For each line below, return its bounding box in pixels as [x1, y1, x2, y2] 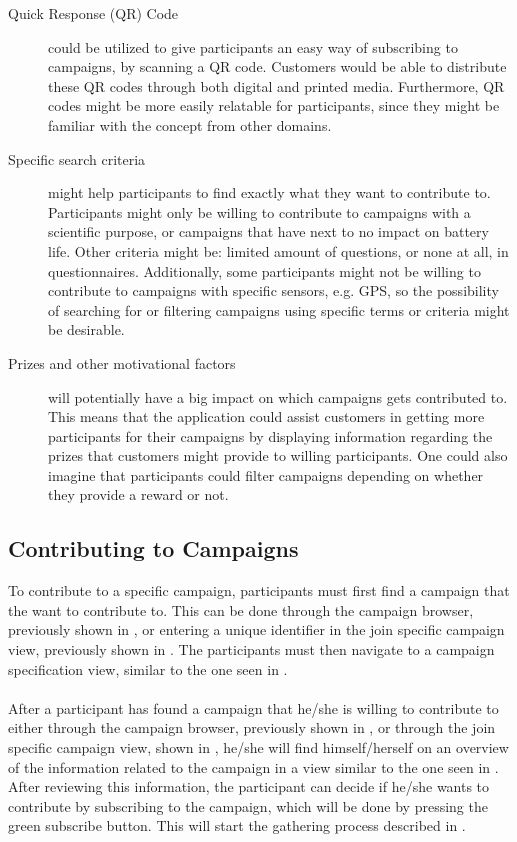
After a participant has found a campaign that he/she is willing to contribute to [8, 697, 499, 718]
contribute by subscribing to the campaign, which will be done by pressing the [8, 795, 488, 816]
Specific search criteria [8, 148, 146, 169]
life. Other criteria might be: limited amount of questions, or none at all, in [48, 240, 509, 261]
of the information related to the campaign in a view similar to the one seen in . [8, 756, 499, 777]
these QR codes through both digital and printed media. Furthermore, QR [48, 75, 505, 96]
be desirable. [48, 319, 125, 340]
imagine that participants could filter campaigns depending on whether [48, 464, 484, 485]
